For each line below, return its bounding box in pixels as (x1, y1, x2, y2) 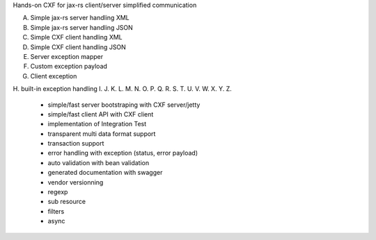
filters (47, 207, 65, 215)
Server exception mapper (30, 52, 104, 60)
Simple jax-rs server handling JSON (30, 23, 134, 31)
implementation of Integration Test (47, 120, 147, 128)
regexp (47, 188, 68, 196)
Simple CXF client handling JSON (30, 42, 127, 51)
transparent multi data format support (47, 129, 156, 138)
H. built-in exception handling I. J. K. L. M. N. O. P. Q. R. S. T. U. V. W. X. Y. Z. (13, 85, 233, 93)
